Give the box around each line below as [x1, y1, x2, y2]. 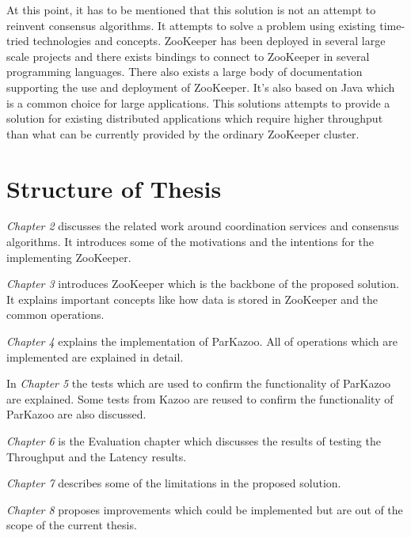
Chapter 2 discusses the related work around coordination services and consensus [6, 218, 399, 234]
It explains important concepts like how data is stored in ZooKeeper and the [6, 290, 379, 307]
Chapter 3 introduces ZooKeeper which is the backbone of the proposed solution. [6, 275, 399, 292]
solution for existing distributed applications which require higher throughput [6, 110, 383, 127]
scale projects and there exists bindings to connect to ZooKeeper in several [6, 47, 370, 64]
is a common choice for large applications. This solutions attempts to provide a [6, 94, 390, 111]
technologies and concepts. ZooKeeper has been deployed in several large [32, 32, 386, 49]
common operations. [6, 306, 105, 323]
